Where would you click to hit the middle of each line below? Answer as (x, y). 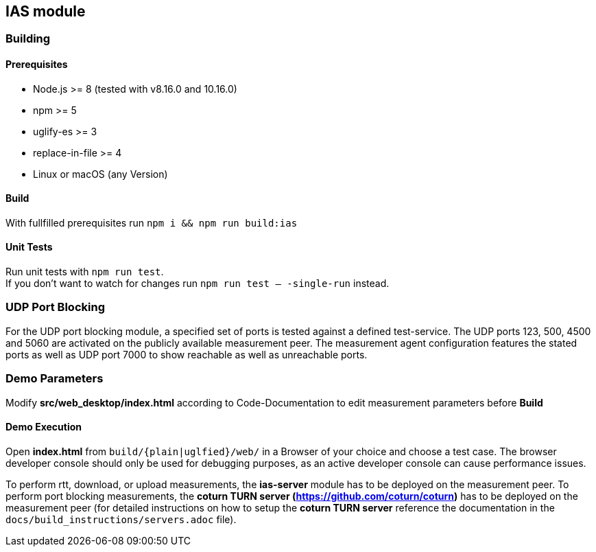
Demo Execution (44, 427)
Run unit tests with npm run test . (85, 272)
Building (28, 39)
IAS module (46, 11)
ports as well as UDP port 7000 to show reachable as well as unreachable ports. (187, 354)
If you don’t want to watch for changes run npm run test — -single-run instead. (198, 284)
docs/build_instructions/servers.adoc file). (121, 519)
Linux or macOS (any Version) (100, 174)
